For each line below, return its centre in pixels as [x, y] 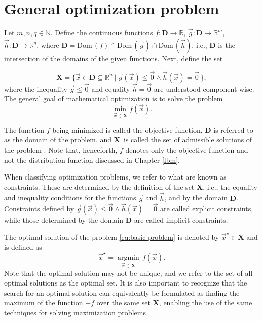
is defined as [23, 247]
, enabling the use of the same [205, 302]
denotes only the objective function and [187, 149]
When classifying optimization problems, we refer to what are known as [115, 177]
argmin [128, 257]
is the [227, 44]
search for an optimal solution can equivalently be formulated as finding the [122, 292]
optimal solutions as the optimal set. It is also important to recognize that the [126, 283]
